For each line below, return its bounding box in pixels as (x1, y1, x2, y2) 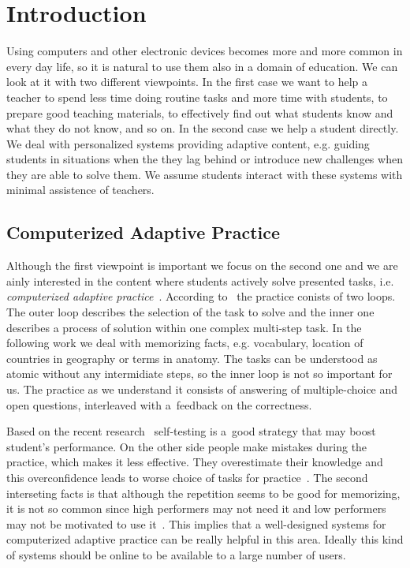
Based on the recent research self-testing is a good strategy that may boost (6, 423, 376, 439)
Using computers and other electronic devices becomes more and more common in (6, 43, 403, 59)
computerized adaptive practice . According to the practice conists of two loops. (6, 288, 396, 305)
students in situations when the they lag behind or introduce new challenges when (6, 151, 403, 167)
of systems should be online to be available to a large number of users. (6, 546, 346, 562)
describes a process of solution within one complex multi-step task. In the (6, 319, 362, 335)
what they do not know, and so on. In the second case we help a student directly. (6, 120, 399, 136)
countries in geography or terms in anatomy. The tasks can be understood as (6, 349, 378, 366)
